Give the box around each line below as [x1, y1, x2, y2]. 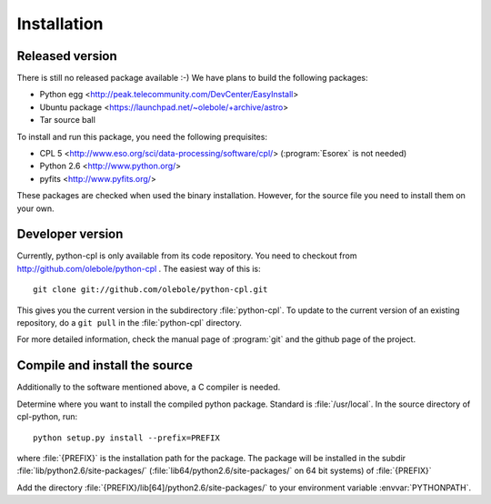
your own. [16, 203, 55, 214]
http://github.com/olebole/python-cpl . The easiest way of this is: [16, 263, 261, 274]
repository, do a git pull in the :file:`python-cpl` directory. [16, 318, 243, 328]
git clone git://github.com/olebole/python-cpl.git [33, 285, 268, 295]
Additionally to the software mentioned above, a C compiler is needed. [16, 382, 281, 393]
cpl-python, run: [16, 411, 78, 422]
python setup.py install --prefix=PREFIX [33, 432, 220, 443]
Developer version [16, 227, 124, 242]
